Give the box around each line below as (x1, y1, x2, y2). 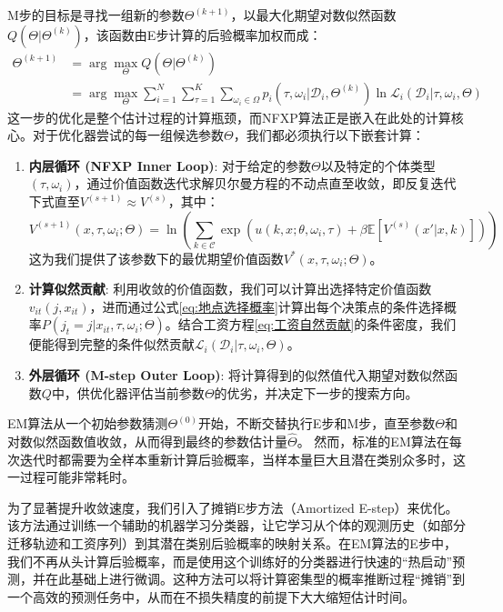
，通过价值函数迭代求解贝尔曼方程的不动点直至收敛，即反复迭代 (74, 174, 457, 193)
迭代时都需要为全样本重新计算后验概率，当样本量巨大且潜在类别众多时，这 (19, 449, 466, 468)
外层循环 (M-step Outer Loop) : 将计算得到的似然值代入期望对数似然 (28, 366, 446, 384)
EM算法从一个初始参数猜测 (7, 414, 168, 433)
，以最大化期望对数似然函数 (230, 5, 397, 24)
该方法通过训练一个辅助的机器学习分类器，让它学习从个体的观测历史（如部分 (7, 516, 466, 535)
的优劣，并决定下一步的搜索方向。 (214, 383, 418, 402)
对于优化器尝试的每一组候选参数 (32, 125, 224, 145)
